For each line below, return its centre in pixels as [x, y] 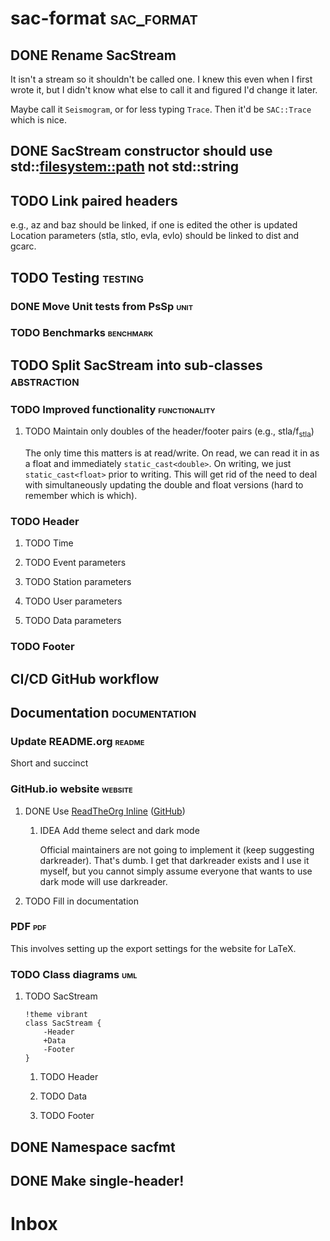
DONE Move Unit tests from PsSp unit [102, 306]
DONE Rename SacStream [93, 55]
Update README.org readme [77, 741]
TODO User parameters [73, 601]
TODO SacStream [61, 996]
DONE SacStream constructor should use [141, 151]
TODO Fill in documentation [81, 901]
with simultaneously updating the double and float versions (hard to [164, 484]
